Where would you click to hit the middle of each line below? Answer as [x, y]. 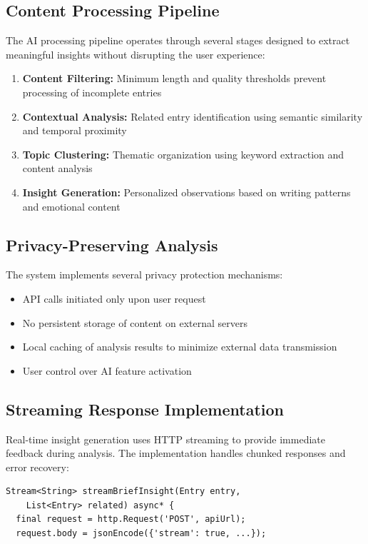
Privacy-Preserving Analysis [112, 245]
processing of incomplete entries [92, 92]
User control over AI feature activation [107, 370]
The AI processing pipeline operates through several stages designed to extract [178, 40]
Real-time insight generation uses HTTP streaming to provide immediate [165, 439]
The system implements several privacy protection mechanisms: [144, 274]
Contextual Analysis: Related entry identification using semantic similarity [193, 116]
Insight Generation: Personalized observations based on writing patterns [186, 192]
